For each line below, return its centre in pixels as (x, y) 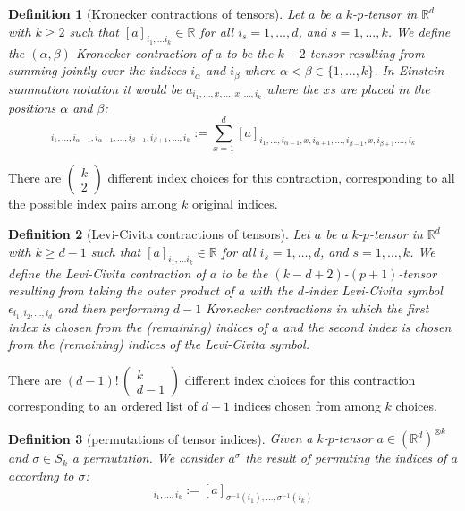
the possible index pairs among (93, 204)
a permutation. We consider (148, 458)
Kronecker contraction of (143, 52)
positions (32, 107)
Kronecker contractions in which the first (317, 308)
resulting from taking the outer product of (121, 290)
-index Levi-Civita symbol (373, 290)
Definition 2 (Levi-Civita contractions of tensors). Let (159, 234)
